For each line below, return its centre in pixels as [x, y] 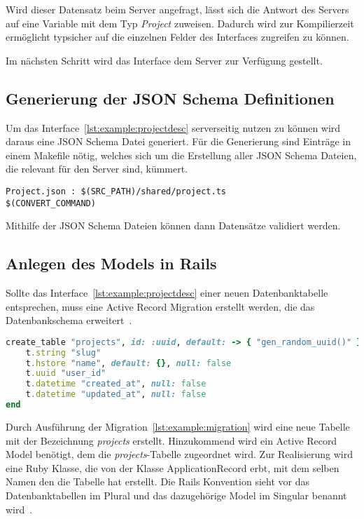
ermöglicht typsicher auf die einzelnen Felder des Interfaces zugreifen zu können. [177, 37]
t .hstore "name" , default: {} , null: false [128, 363]
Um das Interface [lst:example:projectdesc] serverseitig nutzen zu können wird [173, 127]
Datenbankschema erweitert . [69, 320]
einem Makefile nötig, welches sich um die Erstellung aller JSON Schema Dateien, [181, 155]
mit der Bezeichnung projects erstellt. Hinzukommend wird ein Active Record [171, 440]
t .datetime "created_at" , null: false [116, 384]
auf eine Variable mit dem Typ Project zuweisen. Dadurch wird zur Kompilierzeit [180, 23]
